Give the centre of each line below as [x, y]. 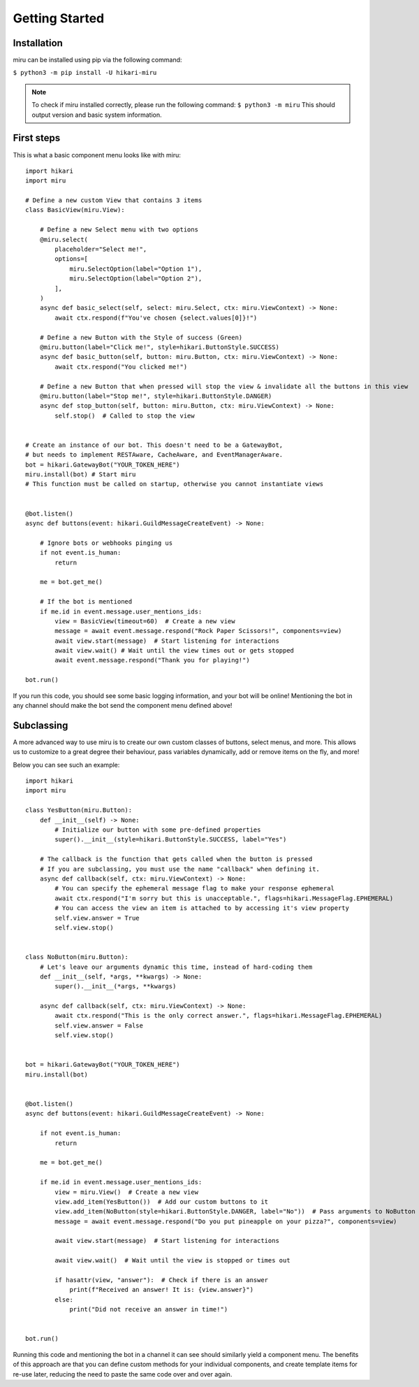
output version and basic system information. [97, 115]
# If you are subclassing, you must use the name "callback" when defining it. [180, 869]
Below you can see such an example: [66, 764]
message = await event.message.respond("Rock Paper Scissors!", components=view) [198, 631]
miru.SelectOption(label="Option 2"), [136, 279]
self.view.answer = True [97, 918]
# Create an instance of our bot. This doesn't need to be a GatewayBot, [154, 445]
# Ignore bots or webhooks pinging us [106, 543]
